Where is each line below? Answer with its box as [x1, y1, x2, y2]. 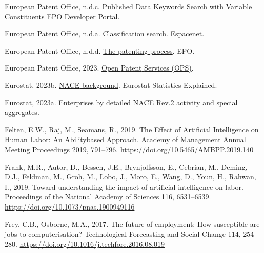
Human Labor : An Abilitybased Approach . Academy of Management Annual [5, 134, 246, 145]
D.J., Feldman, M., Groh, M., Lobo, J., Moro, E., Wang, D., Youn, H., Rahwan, [5, 171, 256, 182]
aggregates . [5, 107, 39, 118]
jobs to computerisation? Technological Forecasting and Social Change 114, [5, 228, 241, 239]
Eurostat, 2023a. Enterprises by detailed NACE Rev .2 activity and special [5, 97, 238, 107]
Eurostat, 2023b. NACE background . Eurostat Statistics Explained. [5, 79, 217, 90]
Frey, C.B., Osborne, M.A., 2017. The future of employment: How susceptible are [5, 218, 260, 229]
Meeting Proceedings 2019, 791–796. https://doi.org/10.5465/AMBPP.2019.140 [5, 144, 254, 154]
